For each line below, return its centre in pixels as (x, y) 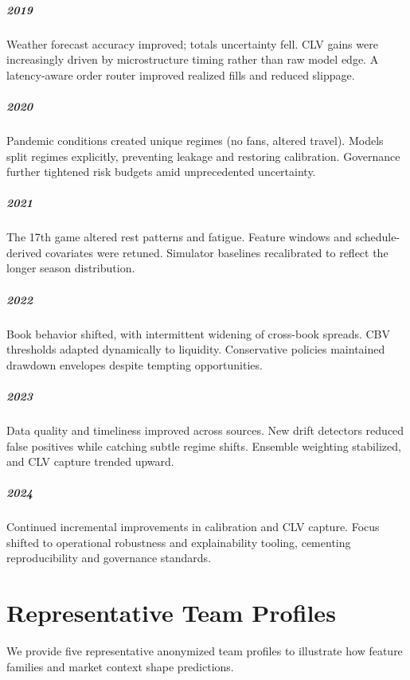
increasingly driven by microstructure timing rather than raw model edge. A (193, 59)
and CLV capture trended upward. (90, 461)
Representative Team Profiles (171, 613)
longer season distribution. (71, 268)
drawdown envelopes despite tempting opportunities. (135, 364)
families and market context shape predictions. (120, 666)
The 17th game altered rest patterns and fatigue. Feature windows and (179, 237)
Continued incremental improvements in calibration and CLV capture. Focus (193, 527)
